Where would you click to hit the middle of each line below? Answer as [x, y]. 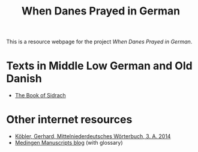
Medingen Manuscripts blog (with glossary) [69, 143]
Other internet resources [69, 120]
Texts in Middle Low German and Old [100, 66]
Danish [24, 79]
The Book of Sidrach [40, 96]
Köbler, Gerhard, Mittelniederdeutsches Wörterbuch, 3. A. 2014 [93, 136]
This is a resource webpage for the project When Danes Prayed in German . [99, 42]
